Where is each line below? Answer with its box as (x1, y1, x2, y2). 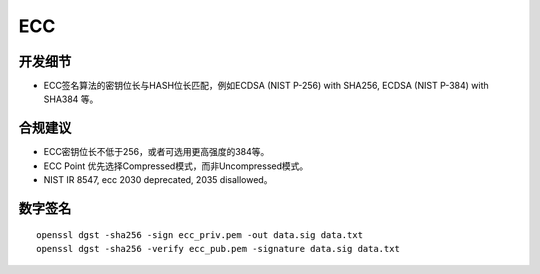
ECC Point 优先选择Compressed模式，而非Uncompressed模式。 (43, 160, 309, 172)
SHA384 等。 (43, 93, 99, 105)
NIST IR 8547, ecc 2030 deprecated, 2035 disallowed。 (43, 174, 273, 186)
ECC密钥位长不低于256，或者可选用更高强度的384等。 (43, 146, 270, 158)
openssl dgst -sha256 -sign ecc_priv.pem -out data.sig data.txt (36, 229, 364, 240)
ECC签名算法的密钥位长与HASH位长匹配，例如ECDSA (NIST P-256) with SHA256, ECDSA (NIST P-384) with (43, 80, 489, 92)
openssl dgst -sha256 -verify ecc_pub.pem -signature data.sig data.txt (36, 243, 400, 254)
